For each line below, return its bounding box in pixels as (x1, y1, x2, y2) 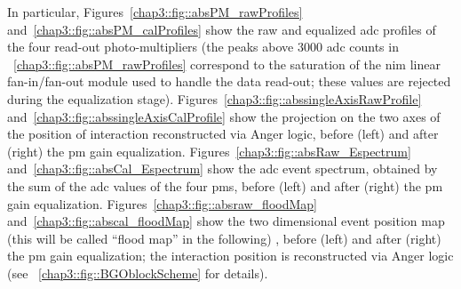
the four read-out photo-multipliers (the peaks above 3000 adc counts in (7, 37, 399, 56)
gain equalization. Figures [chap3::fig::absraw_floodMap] (7, 194, 317, 213)
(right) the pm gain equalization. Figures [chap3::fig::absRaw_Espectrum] (7, 141, 411, 160)
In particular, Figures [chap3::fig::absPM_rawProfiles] (7, 3, 303, 20)
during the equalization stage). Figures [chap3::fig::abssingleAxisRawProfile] (7, 89, 422, 108)
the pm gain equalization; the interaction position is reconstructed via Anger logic (7, 246, 454, 265)
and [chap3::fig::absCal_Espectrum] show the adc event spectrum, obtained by (7, 159, 438, 178)
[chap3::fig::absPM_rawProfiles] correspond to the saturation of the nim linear (13, 54, 441, 73)
